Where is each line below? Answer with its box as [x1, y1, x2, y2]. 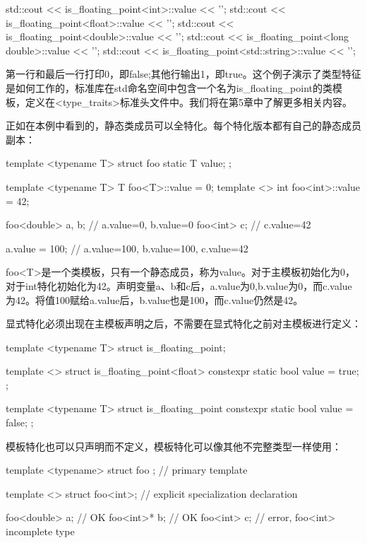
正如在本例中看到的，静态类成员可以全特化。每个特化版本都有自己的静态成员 [6, 118, 361, 133]
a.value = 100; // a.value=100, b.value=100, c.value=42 [6, 240, 248, 255]
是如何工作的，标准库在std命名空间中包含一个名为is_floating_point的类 [6, 80, 332, 95]
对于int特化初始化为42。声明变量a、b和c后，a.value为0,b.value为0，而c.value [6, 278, 352, 293]
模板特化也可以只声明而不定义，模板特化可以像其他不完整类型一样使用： [6, 438, 342, 453]
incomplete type [6, 524, 75, 539]
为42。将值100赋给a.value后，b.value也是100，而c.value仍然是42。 [6, 292, 303, 307]
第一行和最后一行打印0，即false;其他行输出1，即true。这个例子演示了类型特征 [6, 66, 361, 81]
